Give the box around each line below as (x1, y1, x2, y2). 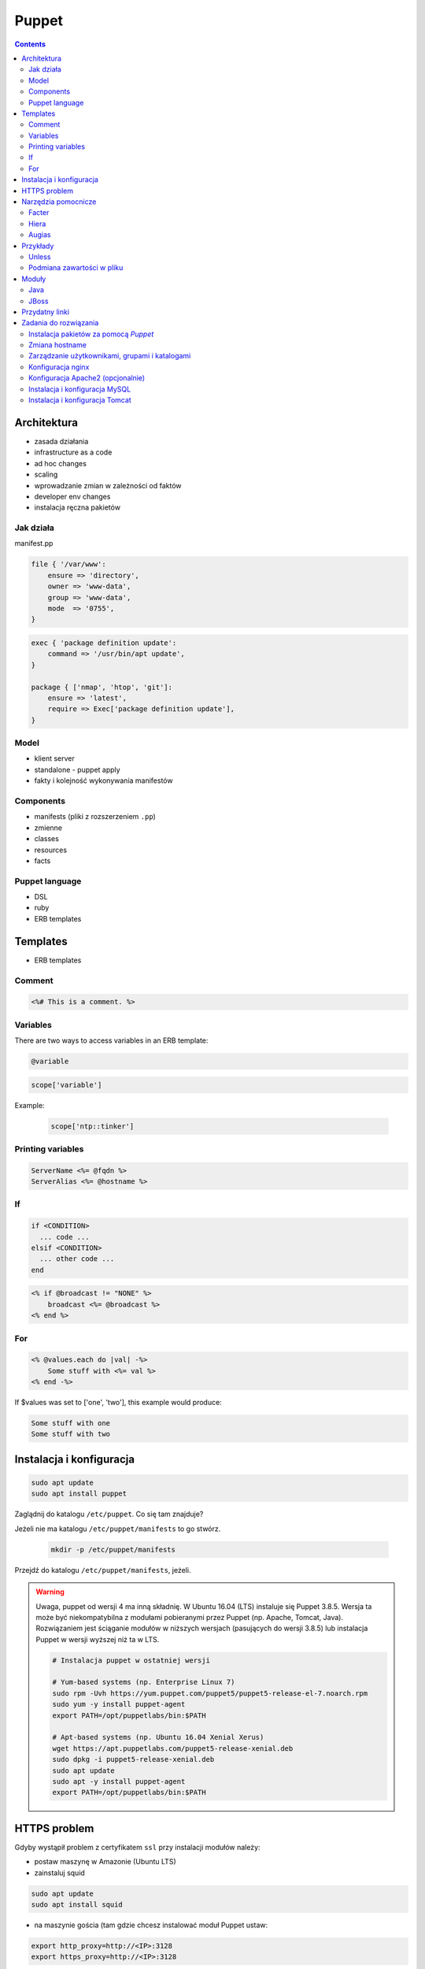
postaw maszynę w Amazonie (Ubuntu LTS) (34, 1857, 176, 1867)
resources (34, 845, 67, 855)
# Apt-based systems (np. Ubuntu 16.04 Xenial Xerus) (52, 1733, 264, 1742)
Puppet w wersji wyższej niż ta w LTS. (35, 1634, 160, 1644)
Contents (14, 39, 46, 49)
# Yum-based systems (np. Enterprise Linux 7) (52, 1678, 235, 1687)
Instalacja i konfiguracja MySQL (28, 384, 131, 394)
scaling (34, 469, 58, 480)
